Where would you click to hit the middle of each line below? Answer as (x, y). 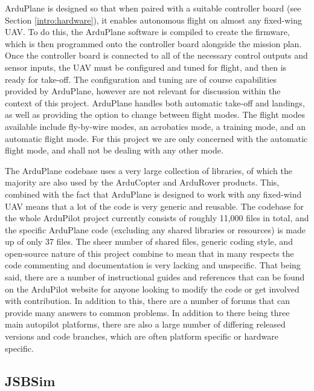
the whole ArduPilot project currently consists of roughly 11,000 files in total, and (157, 218)
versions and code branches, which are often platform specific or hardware (142, 336)
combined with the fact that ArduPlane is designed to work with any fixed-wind (153, 194)
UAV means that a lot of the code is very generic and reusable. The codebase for (155, 206)
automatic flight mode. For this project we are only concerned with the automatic (156, 138)
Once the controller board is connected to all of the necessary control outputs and (156, 55)
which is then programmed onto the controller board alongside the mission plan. (153, 43)
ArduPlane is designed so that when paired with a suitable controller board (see (153, 8)
